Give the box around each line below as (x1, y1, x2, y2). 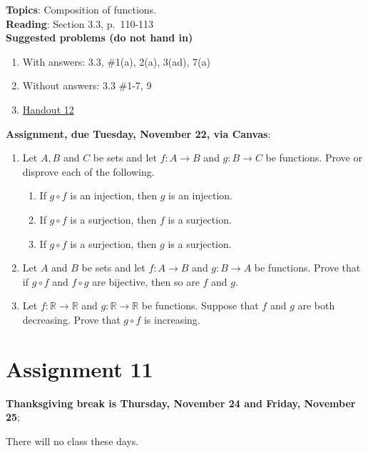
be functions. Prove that (254, 260, 361, 275)
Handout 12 (22, 101, 74, 116)
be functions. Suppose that (141, 298, 259, 313)
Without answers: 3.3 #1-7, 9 (22, 78, 152, 93)
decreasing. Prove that (22, 312, 121, 327)
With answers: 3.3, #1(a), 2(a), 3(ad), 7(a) (22, 54, 210, 69)
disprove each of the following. (22, 164, 155, 179)
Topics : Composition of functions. (6, 2, 157, 16)
